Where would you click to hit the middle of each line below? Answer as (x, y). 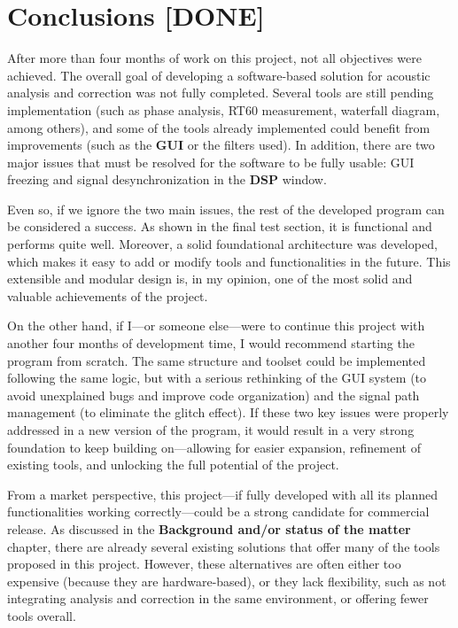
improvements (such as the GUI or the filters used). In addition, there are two (221, 145)
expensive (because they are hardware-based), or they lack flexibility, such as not (227, 581)
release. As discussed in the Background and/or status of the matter (209, 528)
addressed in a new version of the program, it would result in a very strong (211, 430)
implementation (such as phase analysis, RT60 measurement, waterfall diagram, (224, 109)
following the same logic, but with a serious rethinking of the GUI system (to (217, 378)
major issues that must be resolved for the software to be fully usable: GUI (211, 162)
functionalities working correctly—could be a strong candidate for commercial (218, 512)
